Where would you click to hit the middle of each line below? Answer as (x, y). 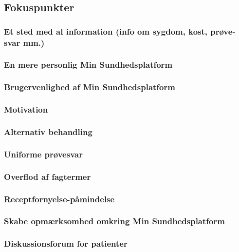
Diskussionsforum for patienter (66, 243)
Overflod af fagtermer (47, 176)
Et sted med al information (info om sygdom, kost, (106, 31)
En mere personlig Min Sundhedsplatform (88, 65)
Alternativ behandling (48, 132)
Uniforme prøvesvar (43, 154)
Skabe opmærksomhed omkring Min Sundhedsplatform (114, 221)
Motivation (26, 109)
